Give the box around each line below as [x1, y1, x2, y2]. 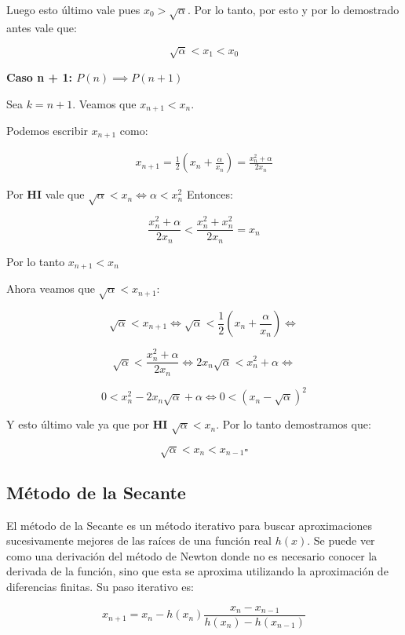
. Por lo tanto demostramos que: [216, 416, 371, 432]
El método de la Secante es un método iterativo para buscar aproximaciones [6, 516, 373, 533]
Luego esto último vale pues [6, 2, 140, 17]
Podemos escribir [6, 122, 88, 138]
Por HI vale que [6, 186, 85, 203]
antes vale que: [6, 19, 77, 35]
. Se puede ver [307, 532, 375, 549]
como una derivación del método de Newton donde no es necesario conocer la [6, 547, 378, 564]
